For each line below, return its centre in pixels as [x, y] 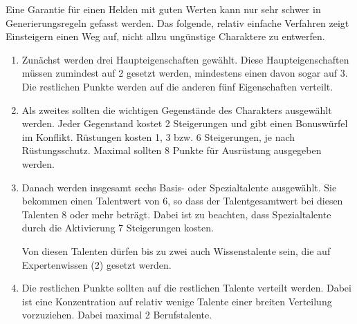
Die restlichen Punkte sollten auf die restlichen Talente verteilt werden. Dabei [186, 288]
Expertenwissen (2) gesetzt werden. [97, 264]
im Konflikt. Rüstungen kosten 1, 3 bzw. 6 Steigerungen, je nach [158, 136]
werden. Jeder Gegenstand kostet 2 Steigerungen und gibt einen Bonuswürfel [185, 123]
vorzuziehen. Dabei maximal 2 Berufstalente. [117, 315]
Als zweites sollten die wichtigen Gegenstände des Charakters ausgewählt [177, 109]
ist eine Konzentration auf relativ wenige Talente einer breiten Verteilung [177, 301]
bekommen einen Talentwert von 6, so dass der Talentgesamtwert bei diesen [182, 201]
